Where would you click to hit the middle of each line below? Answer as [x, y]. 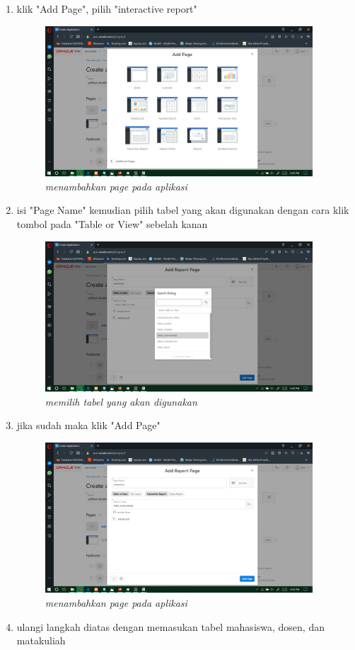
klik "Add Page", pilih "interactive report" [107, 8]
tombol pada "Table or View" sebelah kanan [112, 223]
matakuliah [41, 640]
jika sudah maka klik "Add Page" [88, 425]
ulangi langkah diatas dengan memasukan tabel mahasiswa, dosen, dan [170, 626]
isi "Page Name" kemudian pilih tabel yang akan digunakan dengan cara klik [183, 210]
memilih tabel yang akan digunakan [121, 401]
